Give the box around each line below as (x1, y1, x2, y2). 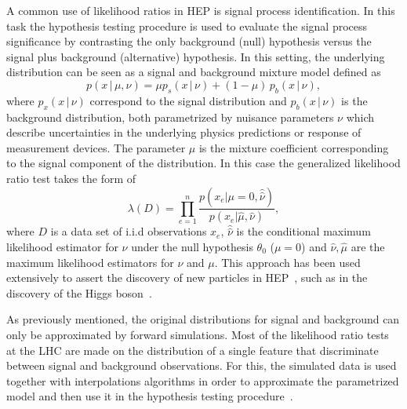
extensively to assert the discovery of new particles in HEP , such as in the (6, 269, 368, 286)
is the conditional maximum (236, 223, 371, 239)
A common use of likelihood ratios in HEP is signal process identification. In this (6, 2, 395, 18)
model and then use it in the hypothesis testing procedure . (6, 388, 293, 404)
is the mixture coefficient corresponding (198, 139, 389, 155)
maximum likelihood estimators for (6, 254, 174, 270)
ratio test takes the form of (6, 170, 136, 186)
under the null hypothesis (131, 239, 253, 254)
